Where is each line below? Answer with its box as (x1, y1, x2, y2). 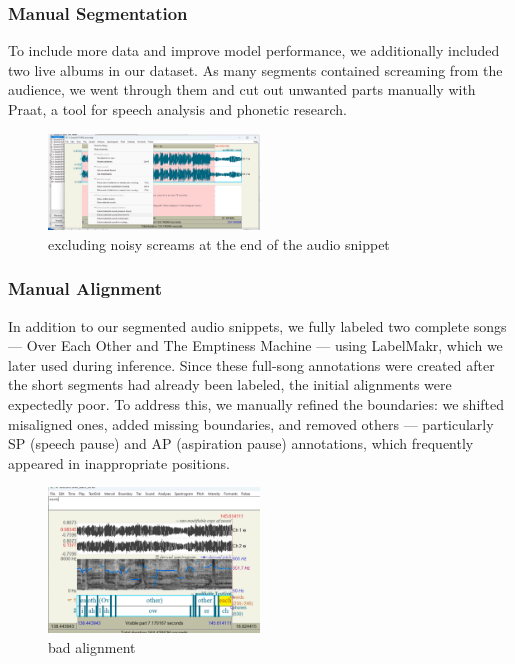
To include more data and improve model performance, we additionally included (8, 40, 500, 61)
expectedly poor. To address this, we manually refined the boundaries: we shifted (8, 394, 505, 415)
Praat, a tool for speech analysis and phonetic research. (8, 99, 347, 119)
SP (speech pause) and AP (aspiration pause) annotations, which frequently (8, 433, 474, 454)
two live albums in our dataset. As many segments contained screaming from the (8, 59, 503, 80)
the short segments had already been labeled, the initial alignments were (8, 374, 452, 395)
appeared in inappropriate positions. (8, 452, 230, 473)
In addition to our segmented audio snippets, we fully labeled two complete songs (8, 315, 507, 336)
